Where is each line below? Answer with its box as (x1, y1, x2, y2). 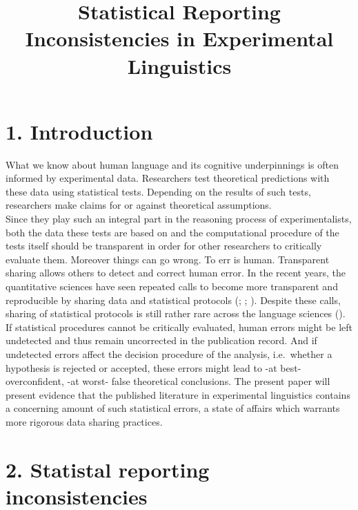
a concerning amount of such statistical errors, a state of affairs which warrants (6, 401, 340, 415)
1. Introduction (6, 117, 153, 145)
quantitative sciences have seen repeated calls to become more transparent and (6, 279, 338, 294)
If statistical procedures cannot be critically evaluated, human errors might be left (6, 319, 352, 334)
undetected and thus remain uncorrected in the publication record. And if (6, 333, 317, 348)
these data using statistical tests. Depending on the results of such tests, (6, 184, 311, 198)
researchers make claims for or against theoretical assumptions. (6, 198, 272, 212)
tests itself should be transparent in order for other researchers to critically (6, 238, 322, 253)
